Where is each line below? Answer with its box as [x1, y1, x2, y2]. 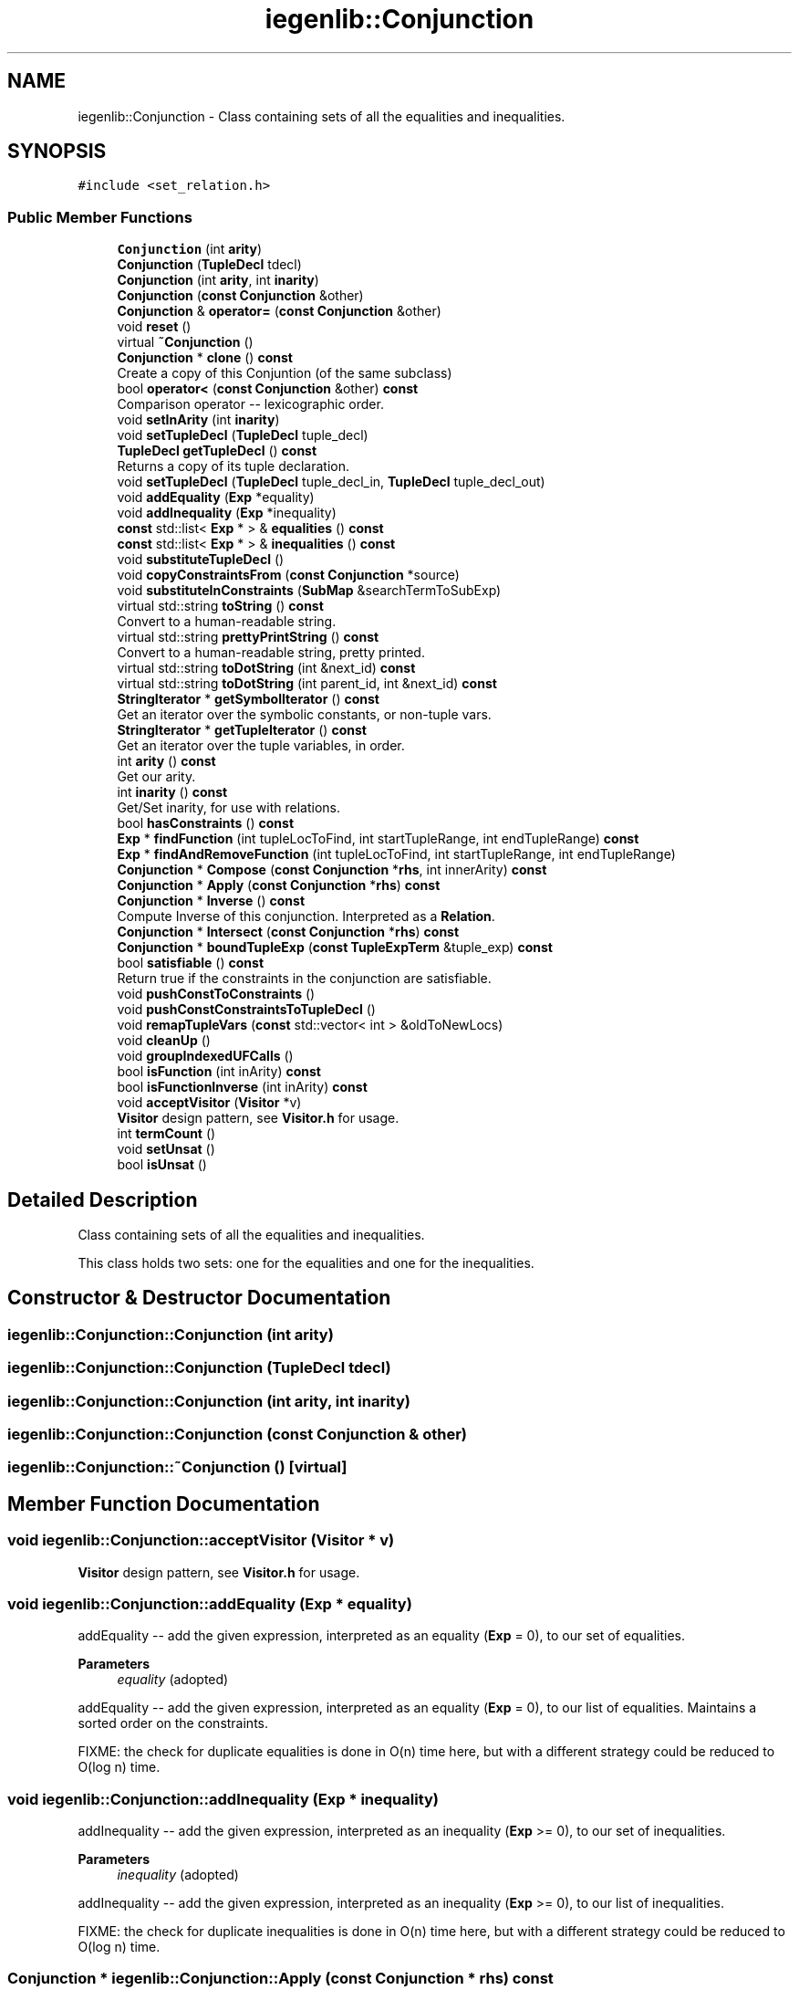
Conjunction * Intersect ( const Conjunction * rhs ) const [117, 924, 460, 940]
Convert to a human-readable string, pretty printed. [117, 644, 425, 661]
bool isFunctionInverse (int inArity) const [117, 1079, 368, 1095]
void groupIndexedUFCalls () [117, 1048, 294, 1064]
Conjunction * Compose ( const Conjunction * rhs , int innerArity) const [117, 862, 547, 878]
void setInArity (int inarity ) [117, 412, 280, 428]
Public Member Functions [7, 207, 192, 226]
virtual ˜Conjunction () [117, 334, 254, 351]
